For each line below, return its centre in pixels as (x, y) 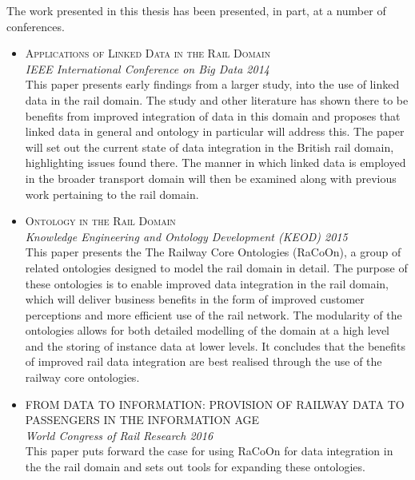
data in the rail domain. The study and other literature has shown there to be (217, 99)
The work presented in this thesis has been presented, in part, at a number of (196, 10)
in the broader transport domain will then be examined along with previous (211, 178)
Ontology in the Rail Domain (100, 221)
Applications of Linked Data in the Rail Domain (148, 53)
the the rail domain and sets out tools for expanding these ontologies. (195, 467)
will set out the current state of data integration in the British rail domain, (209, 147)
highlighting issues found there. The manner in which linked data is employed (215, 163)
